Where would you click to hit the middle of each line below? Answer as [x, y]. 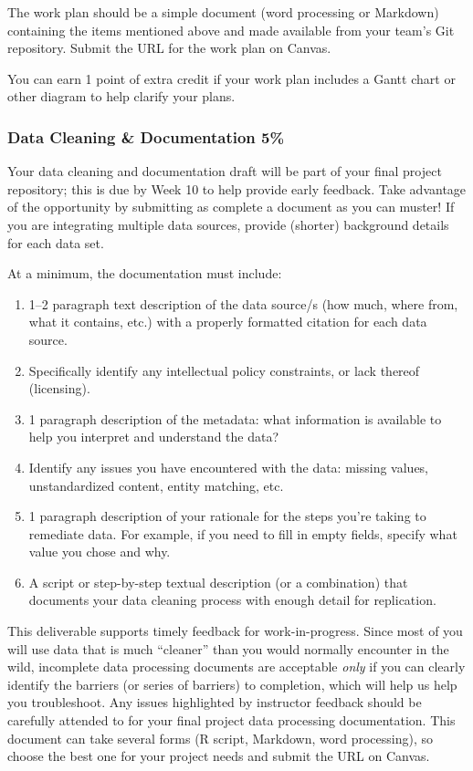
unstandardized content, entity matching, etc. [156, 485]
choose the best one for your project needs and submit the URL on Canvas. [219, 756]
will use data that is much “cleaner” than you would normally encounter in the [228, 648]
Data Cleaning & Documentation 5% [146, 136]
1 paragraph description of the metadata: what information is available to [235, 418]
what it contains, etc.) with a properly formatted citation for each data [228, 322]
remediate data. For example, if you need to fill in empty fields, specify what [243, 533]
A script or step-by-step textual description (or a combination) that [218, 582]
